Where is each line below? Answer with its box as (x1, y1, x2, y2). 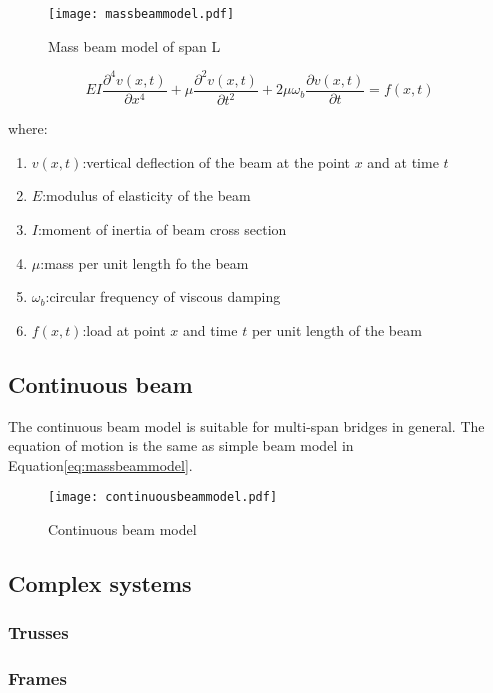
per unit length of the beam (251, 319, 422, 340)
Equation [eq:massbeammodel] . (8, 454, 193, 475)
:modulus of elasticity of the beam (42, 185, 251, 206)
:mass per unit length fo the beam (40, 252, 249, 273)
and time (183, 319, 238, 340)
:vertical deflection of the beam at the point (82, 151, 350, 172)
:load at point (82, 319, 166, 340)
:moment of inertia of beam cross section (37, 218, 287, 239)
